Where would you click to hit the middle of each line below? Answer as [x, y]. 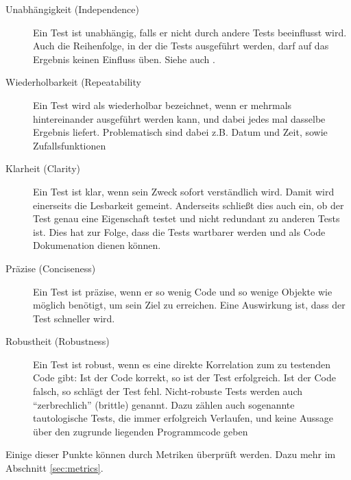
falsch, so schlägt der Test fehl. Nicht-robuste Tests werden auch [168, 391]
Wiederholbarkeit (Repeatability [73, 82]
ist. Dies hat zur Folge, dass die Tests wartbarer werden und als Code [179, 231]
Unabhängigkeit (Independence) [72, 9]
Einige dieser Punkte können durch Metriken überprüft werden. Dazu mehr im [171, 454]
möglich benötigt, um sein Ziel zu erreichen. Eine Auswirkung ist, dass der [189, 305]
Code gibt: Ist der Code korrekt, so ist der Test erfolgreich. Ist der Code [185, 377]
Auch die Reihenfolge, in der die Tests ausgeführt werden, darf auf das [181, 46]
